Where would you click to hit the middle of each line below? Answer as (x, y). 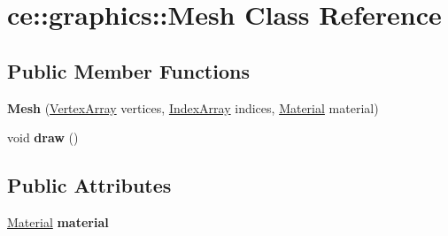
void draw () (43, 137)
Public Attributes (89, 185)
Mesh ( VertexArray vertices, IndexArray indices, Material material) (193, 107)
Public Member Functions (128, 70)
